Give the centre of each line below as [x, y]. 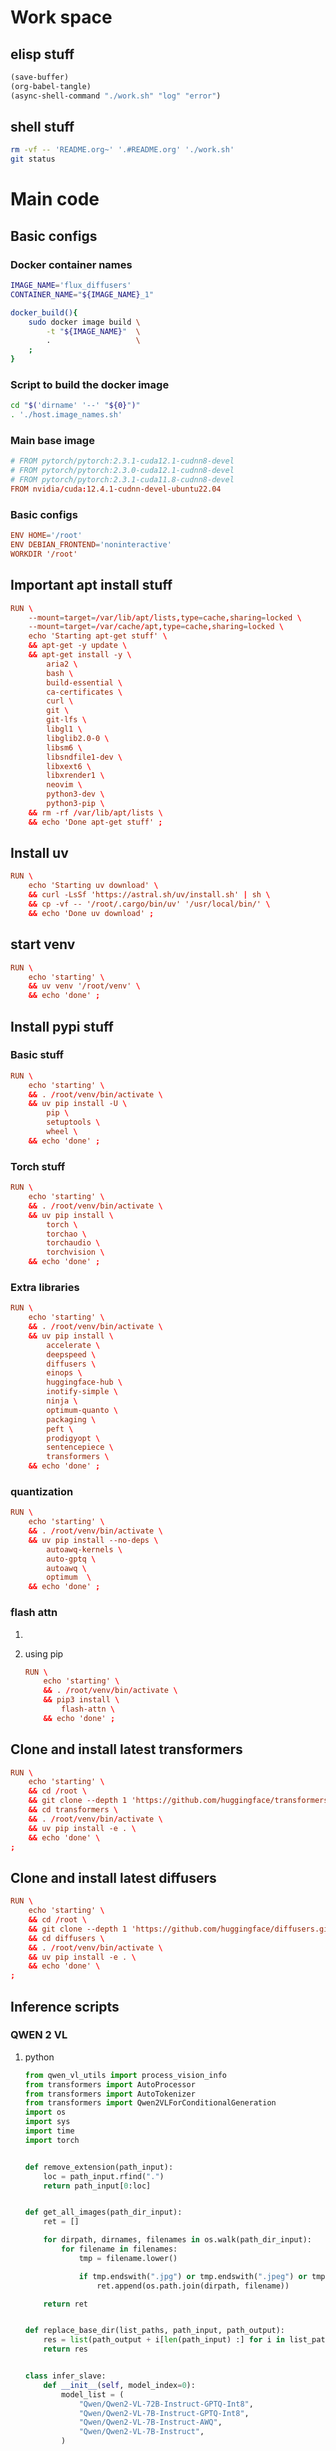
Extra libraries [45, 1287]
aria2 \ [62, 664]
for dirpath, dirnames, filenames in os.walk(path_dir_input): [177, 2240]
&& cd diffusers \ [66, 1938]
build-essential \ [84, 682]
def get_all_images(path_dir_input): [103, 2212]
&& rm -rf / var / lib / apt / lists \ [95, 812]
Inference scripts [65, 2006]
